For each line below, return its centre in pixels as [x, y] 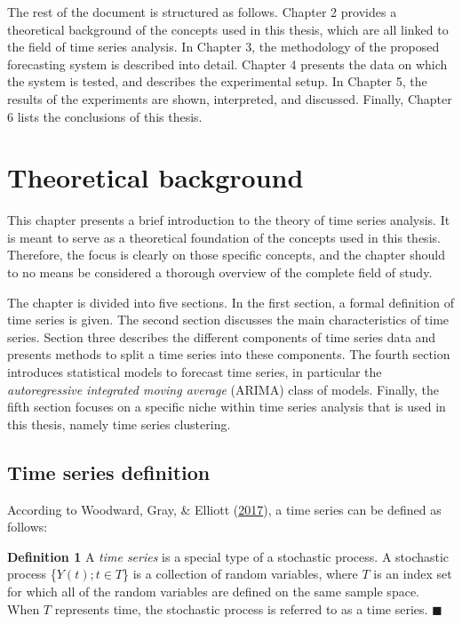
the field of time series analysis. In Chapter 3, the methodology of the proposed [223, 47]
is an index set [413, 574]
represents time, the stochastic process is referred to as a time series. [241, 608]
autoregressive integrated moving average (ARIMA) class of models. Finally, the [223, 389]
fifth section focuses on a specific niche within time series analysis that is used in [227, 407]
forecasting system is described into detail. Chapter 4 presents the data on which [227, 64]
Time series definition [109, 472]
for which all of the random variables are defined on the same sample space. [213, 591]
